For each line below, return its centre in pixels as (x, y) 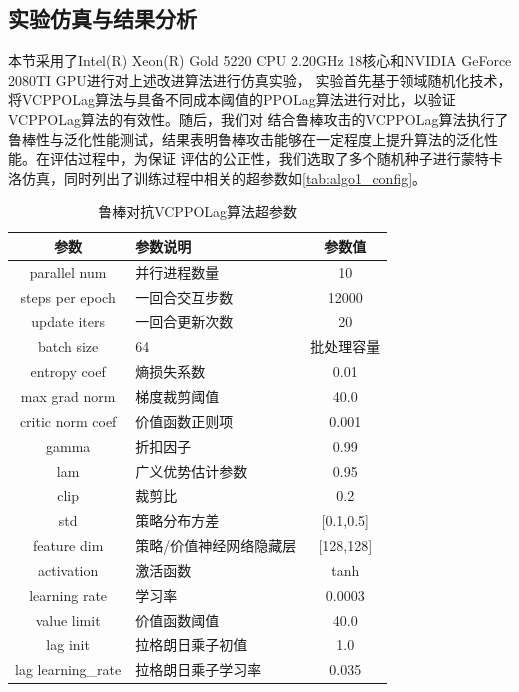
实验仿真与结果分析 (102, 18)
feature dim (68, 545)
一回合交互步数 (184, 296)
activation (68, 569)
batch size (68, 346)
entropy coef (68, 371)
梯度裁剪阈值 (177, 396)
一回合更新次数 (184, 321)
